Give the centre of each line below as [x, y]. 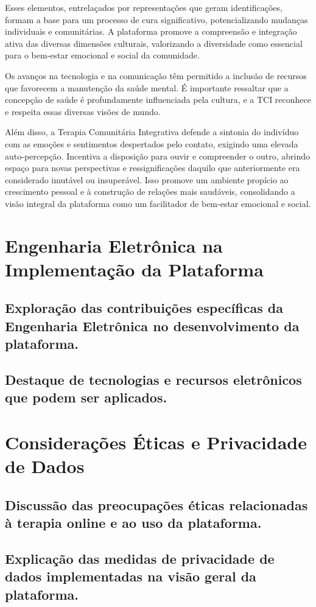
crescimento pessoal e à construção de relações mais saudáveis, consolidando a [150, 191]
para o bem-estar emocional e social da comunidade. [102, 55]
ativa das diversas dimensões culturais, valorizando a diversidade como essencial [154, 43]
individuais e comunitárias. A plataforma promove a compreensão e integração [151, 31]
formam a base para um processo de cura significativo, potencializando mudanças [156, 19]
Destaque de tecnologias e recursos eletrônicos [153, 380]
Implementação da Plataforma [134, 269]
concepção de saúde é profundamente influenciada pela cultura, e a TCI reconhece [158, 100]
